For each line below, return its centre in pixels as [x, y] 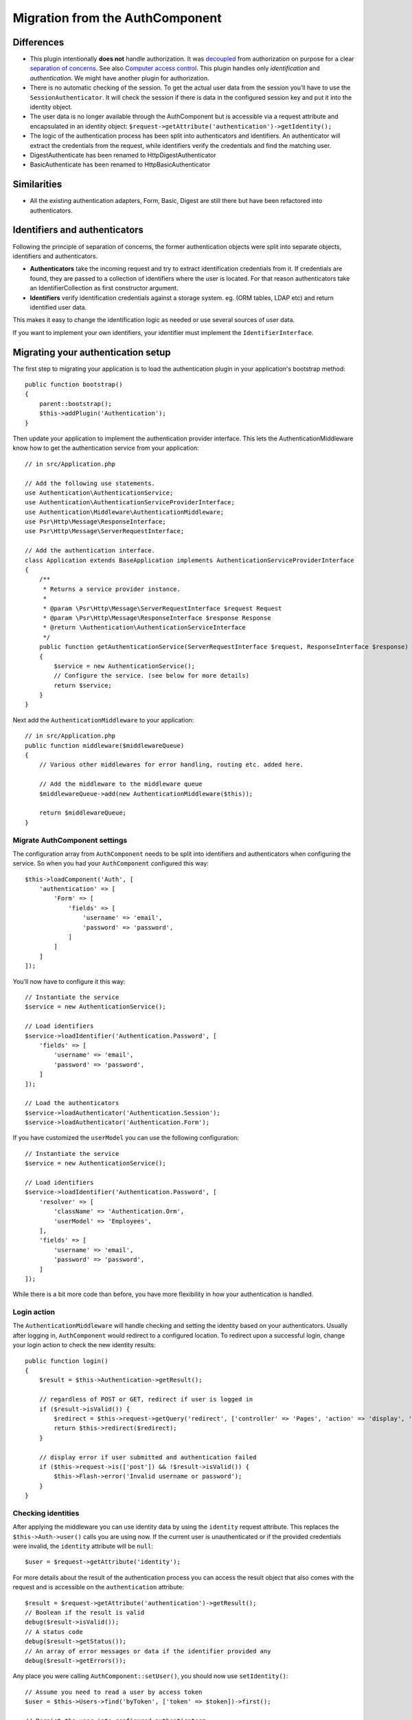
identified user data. [58, 307]
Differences [38, 42]
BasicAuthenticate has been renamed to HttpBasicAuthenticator [120, 164]
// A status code [54, 1632]
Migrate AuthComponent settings [70, 840]
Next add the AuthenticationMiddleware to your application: [103, 720]
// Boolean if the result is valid [85, 1612]
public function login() [67, 1361]
